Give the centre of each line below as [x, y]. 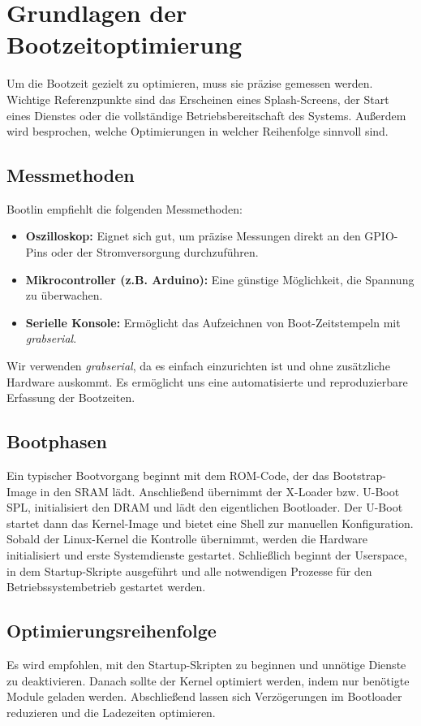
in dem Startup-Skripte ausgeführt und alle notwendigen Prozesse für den [189, 570]
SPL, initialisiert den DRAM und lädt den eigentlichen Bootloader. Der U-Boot [205, 507]
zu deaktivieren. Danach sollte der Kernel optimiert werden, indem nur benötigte [208, 680]
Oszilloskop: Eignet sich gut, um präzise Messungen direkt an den [193, 236]
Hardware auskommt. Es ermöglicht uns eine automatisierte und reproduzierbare [207, 381]
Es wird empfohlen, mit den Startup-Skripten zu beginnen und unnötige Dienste [206, 664]
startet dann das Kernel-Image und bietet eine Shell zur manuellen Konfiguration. [210, 523]
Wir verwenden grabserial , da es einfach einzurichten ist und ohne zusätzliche [198, 366]
